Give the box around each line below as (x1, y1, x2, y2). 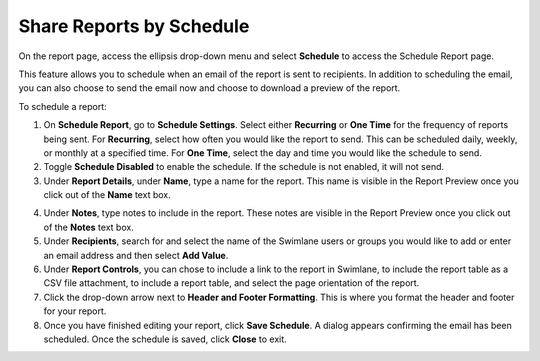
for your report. (43, 305, 107, 317)
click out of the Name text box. (43, 189, 171, 201)
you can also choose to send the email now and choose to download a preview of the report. (18, 82, 401, 94)
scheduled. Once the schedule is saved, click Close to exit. (43, 333, 287, 345)
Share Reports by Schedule (18, 15, 250, 37)
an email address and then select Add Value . (43, 249, 229, 261)
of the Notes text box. (43, 221, 134, 233)
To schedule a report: (18, 100, 107, 112)
